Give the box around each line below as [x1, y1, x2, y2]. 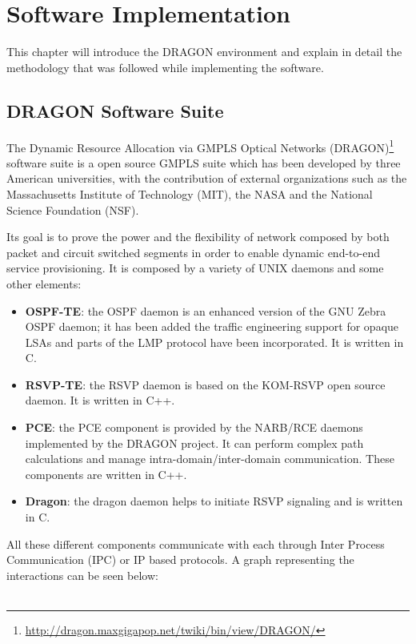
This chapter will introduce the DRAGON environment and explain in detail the [6, 43, 402, 60]
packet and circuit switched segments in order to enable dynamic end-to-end [6, 244, 380, 260]
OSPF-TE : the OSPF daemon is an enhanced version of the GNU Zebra [25, 302, 386, 319]
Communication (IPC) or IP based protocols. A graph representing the [6, 551, 354, 568]
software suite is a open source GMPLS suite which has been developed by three [6, 154, 401, 171]
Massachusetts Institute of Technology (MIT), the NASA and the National [6, 185, 373, 202]
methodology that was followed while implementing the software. [6, 58, 324, 75]
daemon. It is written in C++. [25, 392, 175, 409]
